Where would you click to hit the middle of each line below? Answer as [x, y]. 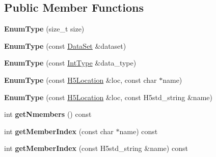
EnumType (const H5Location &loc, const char [80, 80]
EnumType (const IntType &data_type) [70, 63]
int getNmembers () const [48, 114]
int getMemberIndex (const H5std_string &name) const [96, 148]
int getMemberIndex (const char [59, 131]
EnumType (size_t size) [44, 29]
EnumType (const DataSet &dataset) [65, 45]
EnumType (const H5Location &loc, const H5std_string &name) [108, 97]
